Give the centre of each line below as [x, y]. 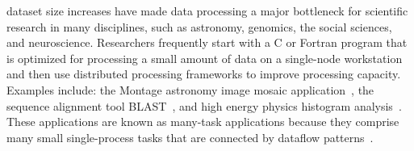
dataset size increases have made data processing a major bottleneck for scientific [207, 10]
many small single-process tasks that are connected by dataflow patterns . [190, 137]
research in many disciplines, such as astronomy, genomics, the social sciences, [199, 26]
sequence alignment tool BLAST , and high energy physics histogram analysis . [204, 105]
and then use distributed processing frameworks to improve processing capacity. [204, 74]
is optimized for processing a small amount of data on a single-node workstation [205, 58]
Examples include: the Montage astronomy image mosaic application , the [190, 89]
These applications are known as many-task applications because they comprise [203, 122]
